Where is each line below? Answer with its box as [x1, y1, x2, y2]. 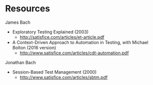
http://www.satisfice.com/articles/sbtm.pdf [19, 74, 108, 80]
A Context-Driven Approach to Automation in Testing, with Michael [12, 39, 149, 45]
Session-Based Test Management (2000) [12, 69, 97, 75]
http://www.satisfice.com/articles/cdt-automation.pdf [19, 50, 129, 56]
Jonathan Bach [5, 59, 36, 65]
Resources [5, 3, 51, 14]
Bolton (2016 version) [12, 44, 56, 50]
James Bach [5, 19, 31, 25]
